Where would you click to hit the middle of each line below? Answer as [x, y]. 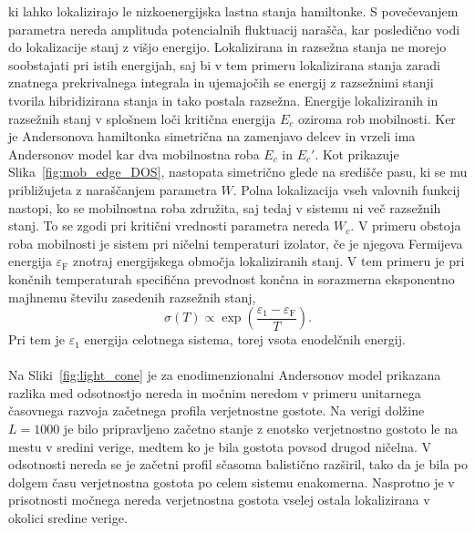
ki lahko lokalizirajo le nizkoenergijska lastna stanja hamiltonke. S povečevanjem [233, 11]
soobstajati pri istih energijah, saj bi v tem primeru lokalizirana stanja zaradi [224, 64]
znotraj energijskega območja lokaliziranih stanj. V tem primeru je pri [268, 261]
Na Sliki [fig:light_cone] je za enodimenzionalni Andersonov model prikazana [225, 375]
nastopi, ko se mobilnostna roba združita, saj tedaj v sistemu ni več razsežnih [225, 207]
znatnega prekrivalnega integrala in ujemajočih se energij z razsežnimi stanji [221, 82]
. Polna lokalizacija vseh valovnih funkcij [346, 189]
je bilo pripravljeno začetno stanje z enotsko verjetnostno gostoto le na [260, 429]
